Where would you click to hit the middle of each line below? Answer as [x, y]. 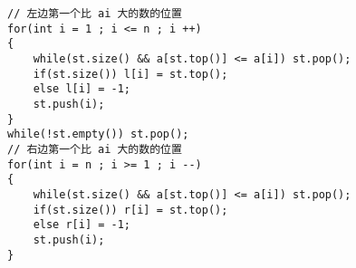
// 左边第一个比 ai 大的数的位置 [95, 14]
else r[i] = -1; [82, 225]
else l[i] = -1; [82, 89]
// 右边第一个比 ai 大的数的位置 [95, 149]
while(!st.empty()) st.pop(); [98, 134]
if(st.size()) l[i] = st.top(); [130, 74]
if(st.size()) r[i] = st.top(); [130, 210]
